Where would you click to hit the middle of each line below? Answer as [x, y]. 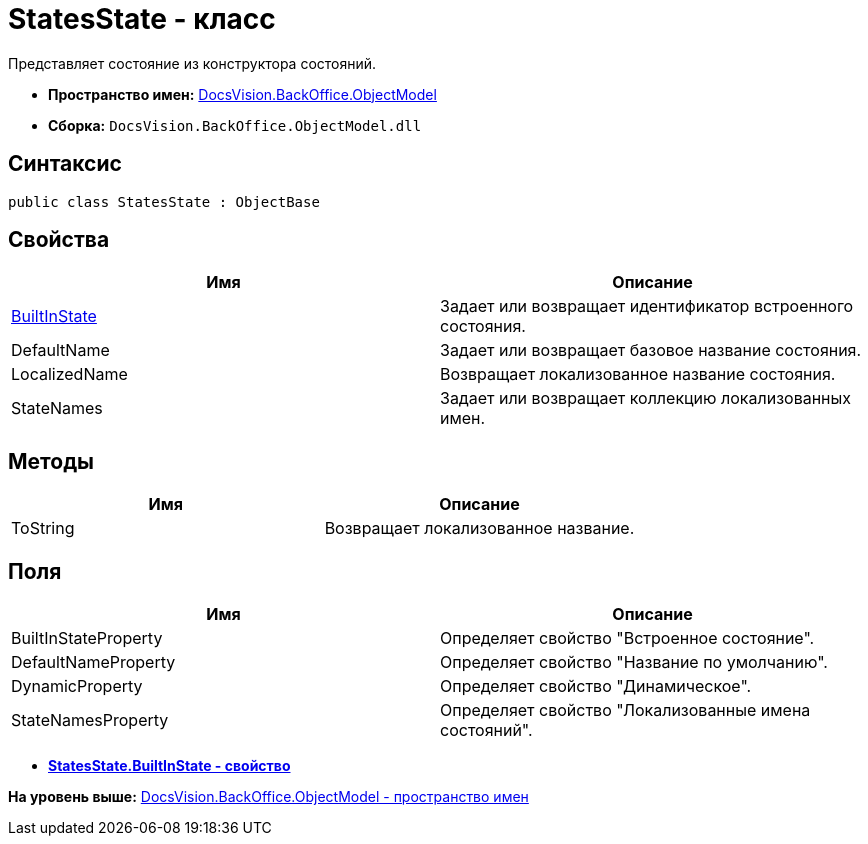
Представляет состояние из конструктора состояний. [192, 63]
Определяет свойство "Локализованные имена [625, 710]
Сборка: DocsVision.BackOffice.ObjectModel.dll [235, 125]
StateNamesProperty [90, 720]
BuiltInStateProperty [87, 638]
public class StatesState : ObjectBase [164, 201]
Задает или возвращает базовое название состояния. [651, 350]
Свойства [59, 240]
